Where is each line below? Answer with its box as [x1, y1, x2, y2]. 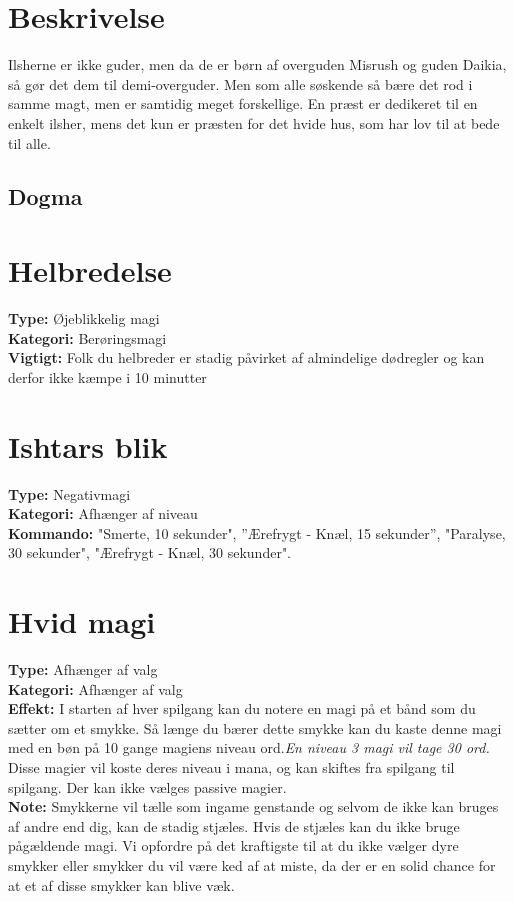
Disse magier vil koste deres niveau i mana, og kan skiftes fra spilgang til [8, 756, 455, 777]
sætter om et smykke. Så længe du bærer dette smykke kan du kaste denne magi [8, 717, 502, 738]
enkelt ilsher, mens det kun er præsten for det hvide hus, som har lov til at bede [8, 112, 500, 133]
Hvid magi [8, 601, 156, 642]
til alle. [8, 132, 51, 153]
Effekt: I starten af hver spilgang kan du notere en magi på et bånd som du [8, 698, 476, 719]
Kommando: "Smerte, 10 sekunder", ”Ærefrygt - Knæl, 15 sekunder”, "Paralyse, [8, 522, 506, 543]
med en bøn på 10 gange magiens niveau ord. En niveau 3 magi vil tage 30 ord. [8, 737, 490, 758]
